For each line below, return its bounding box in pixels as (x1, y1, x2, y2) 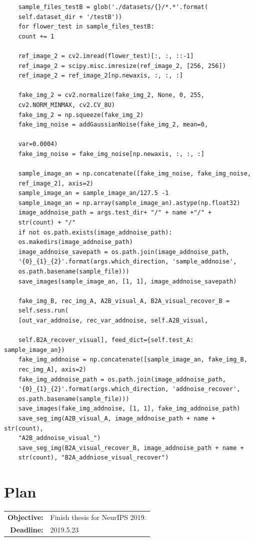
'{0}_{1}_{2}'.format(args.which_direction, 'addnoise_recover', (18, 385, 240, 393)
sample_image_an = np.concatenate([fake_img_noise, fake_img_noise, (18, 170, 251, 177)
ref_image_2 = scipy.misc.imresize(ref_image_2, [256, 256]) (18, 62, 226, 69)
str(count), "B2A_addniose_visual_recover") (18, 454, 169, 461)
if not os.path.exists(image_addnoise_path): (18, 228, 172, 236)
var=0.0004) (18, 140, 58, 148)
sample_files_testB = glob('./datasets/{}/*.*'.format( (18, 3, 208, 10)
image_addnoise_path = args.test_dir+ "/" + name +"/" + (18, 209, 212, 216)
